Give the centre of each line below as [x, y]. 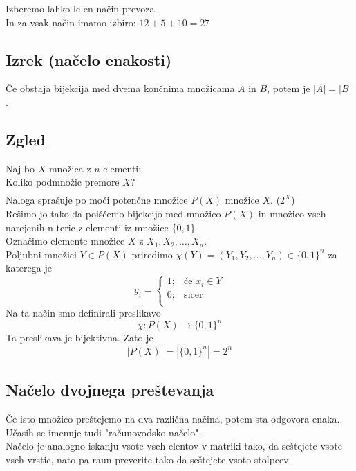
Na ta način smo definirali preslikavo [83, 313]
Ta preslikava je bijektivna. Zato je [79, 338]
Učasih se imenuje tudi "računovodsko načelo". [104, 432]
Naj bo [20, 168]
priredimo [152, 254]
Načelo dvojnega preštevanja [110, 390]
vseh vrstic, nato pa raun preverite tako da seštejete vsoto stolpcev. [149, 459]
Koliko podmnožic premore [63, 182]
